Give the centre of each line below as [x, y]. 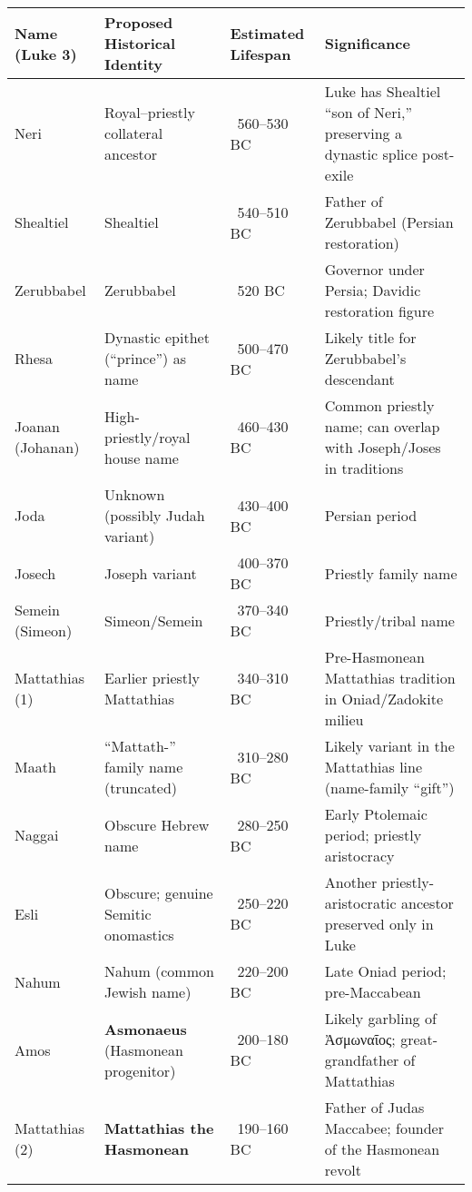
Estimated [267, 33]
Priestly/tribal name [389, 620]
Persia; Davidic [373, 290]
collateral [134, 133]
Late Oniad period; [385, 971]
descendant [359, 379]
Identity [133, 64]
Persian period [371, 515]
